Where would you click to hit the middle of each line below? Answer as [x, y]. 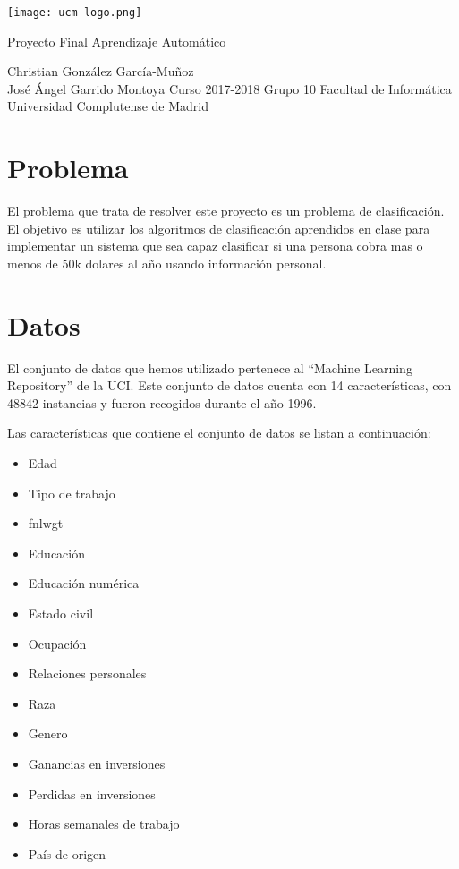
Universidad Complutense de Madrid [108, 106]
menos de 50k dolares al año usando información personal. [167, 263]
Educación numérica [84, 583]
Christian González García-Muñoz [101, 71]
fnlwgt [46, 523]
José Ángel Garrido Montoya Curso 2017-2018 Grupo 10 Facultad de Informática [229, 88]
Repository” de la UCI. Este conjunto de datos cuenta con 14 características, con [229, 385]
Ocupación [57, 643]
